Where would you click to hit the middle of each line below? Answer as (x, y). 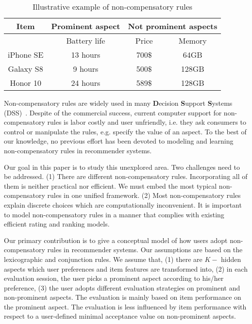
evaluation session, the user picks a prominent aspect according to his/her (114, 278)
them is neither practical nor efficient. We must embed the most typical (110, 186)
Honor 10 (25, 83)
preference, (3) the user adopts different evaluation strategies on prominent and (122, 287)
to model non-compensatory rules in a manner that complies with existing (114, 214)
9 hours (86, 69)
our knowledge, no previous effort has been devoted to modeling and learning (119, 141)
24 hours (86, 83)
